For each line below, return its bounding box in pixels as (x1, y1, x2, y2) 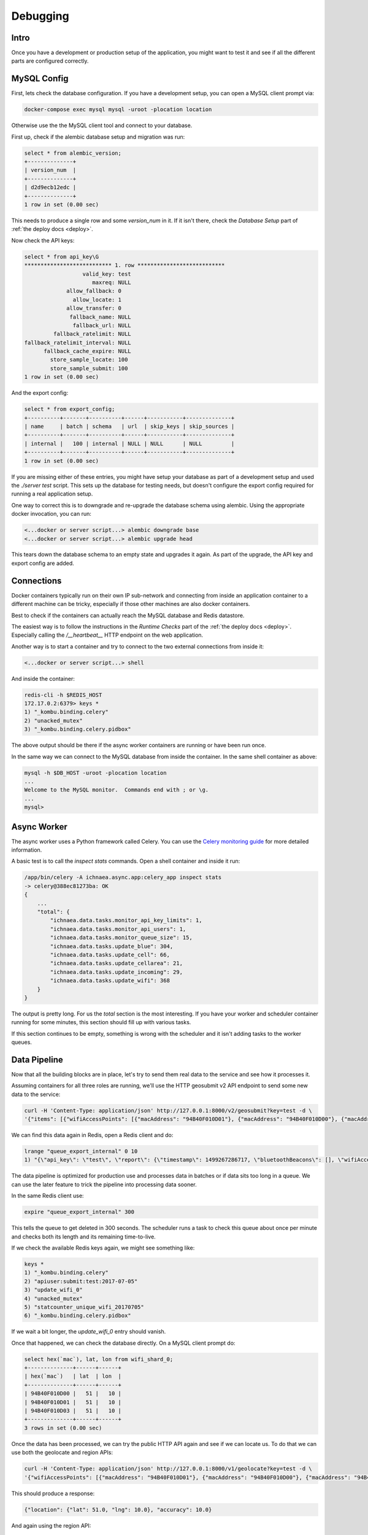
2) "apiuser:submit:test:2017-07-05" (24, 1278, 138, 1284)
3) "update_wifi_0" (24, 1286, 83, 1294)
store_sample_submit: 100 (50, 365, 128, 371)
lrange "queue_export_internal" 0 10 (24, 1148, 138, 1155)
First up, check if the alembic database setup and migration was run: (11, 133, 185, 141)
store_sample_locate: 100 (50, 356, 128, 363)
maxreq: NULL (92, 279, 131, 286)
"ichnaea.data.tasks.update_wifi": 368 (50, 977, 170, 984)
